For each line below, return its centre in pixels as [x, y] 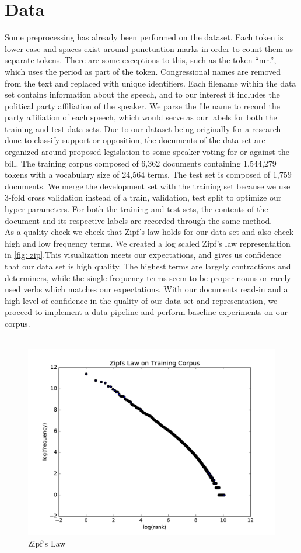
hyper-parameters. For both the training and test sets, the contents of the [136, 209]
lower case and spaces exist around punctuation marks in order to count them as [149, 48]
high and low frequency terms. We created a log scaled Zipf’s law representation [148, 243]
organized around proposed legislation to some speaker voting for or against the [147, 152]
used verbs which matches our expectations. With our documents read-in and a [146, 289]
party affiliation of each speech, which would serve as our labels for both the [141, 117]
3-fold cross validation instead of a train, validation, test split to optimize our [143, 197]
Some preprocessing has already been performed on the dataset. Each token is [144, 37]
